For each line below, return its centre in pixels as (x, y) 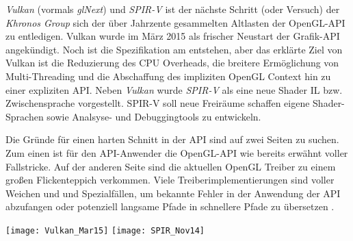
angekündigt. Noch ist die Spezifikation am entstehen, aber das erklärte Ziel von (174, 49)
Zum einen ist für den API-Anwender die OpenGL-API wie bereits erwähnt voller (177, 152)
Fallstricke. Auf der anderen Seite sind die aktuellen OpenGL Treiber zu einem (171, 166)
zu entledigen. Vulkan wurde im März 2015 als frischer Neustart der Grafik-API (173, 36)
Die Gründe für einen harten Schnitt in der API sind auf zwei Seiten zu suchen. (172, 139)
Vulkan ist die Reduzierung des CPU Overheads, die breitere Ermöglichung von (172, 63)
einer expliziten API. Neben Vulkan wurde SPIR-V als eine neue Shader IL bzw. (174, 89)
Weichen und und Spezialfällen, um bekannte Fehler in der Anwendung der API (173, 193)
